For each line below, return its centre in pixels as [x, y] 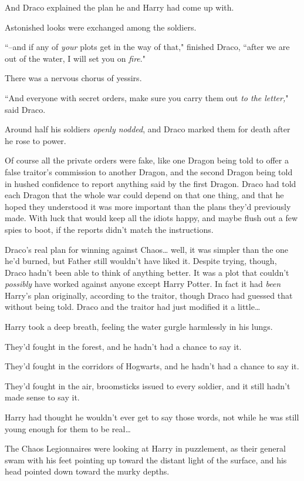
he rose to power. [36, 140]
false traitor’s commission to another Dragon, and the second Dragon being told [149, 171]
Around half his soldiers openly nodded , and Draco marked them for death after [148, 129]
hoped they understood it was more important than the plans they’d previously [148, 206]
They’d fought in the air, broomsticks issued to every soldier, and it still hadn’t [148, 385]
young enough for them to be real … [68, 428]
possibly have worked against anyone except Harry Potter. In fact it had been [143, 284]
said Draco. [25, 109]
